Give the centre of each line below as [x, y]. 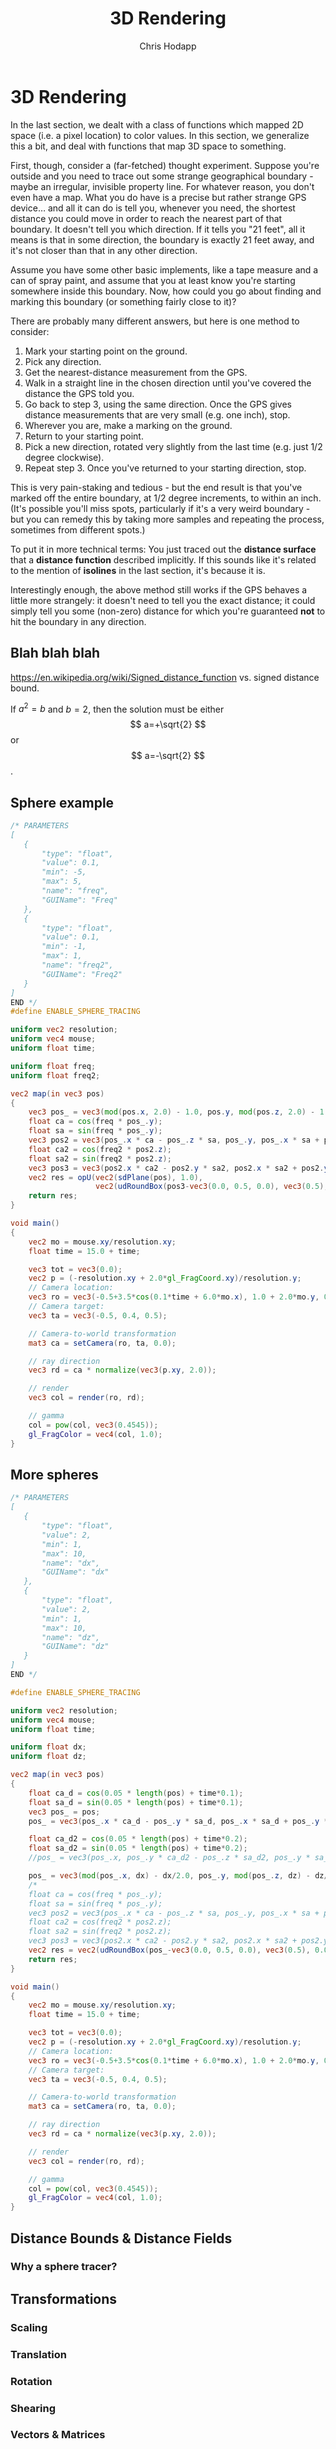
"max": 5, [62, 882]
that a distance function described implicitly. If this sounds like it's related [163, 559]
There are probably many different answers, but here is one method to [155, 321]
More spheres [54, 1474]
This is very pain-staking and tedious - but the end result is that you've [156, 487]
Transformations [64, 2298]
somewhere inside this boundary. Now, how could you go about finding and [166, 291]
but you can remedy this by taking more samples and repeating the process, [167, 519]
